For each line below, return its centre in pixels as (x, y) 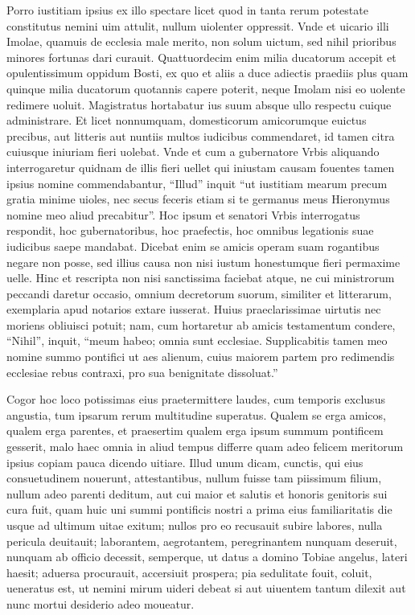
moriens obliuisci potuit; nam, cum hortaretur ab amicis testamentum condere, (201, 324)
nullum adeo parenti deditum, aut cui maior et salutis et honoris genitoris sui (197, 493)
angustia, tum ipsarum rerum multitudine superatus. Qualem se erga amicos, (196, 414)
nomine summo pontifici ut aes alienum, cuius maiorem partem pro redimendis (201, 357)
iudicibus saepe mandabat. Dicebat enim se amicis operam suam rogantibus (193, 246)
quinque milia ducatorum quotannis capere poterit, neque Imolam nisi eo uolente (206, 88)
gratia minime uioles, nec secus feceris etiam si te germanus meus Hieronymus (198, 199)
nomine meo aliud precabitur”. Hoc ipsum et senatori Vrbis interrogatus (183, 214)
